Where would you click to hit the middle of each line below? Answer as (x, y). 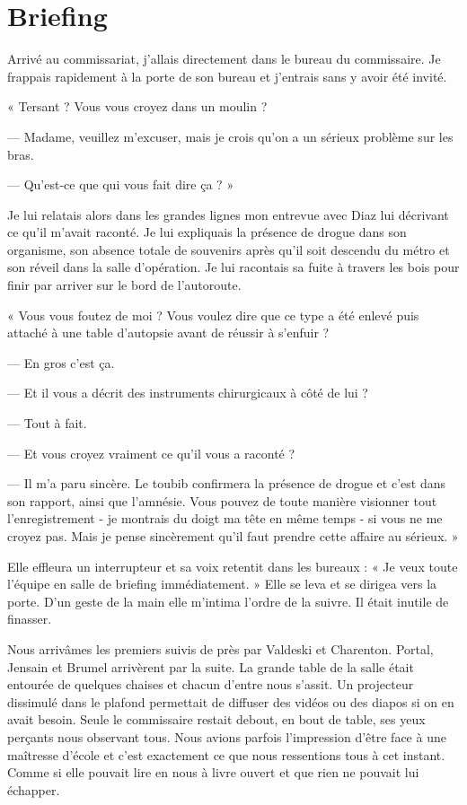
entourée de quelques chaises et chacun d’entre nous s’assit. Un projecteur (211, 684)
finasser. (30, 619)
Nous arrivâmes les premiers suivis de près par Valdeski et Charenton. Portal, (220, 648)
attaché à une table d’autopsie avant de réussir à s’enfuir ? (168, 332)
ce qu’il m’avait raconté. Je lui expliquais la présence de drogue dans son (207, 232)
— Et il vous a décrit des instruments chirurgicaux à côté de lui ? (188, 393)
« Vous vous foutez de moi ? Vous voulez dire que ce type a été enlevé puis (213, 315)
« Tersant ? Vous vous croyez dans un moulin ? (137, 106)
